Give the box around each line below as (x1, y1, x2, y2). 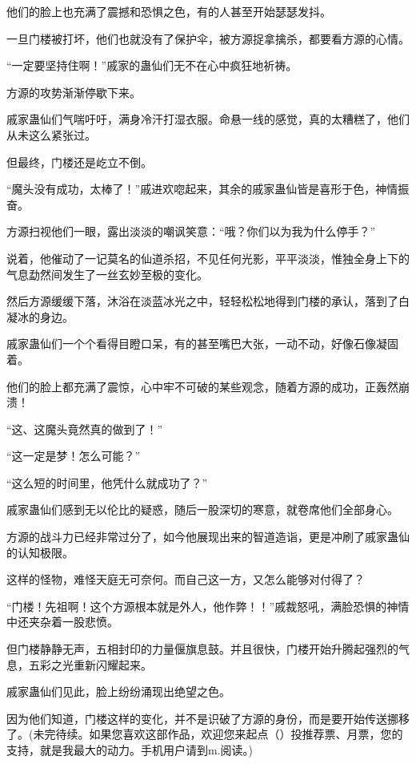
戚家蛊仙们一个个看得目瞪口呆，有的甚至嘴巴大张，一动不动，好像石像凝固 (6, 335, 398, 352)
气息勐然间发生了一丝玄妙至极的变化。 (6, 265, 208, 282)
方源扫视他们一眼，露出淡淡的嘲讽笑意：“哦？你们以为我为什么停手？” (6, 223, 376, 240)
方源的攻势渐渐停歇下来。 (6, 83, 141, 100)
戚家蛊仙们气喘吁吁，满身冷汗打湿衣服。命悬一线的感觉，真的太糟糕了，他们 (6, 111, 410, 127)
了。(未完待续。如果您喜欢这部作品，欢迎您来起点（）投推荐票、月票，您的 (6, 726, 403, 742)
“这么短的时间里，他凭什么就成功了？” (6, 474, 208, 491)
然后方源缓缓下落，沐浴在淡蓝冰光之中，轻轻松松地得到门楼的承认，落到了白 (6, 293, 410, 309)
